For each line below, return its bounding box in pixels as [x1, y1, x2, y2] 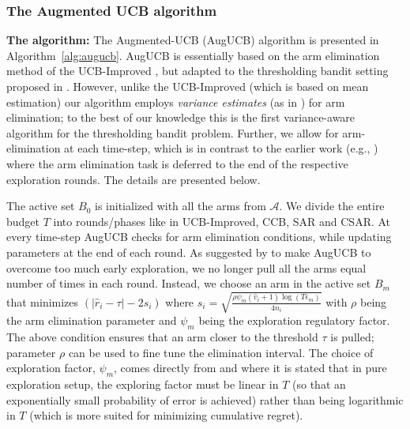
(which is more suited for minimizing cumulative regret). [29, 407, 303, 423]
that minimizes [6, 293, 79, 310]
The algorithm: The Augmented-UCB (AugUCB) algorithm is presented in [6, 32, 379, 48]
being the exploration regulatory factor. [198, 312, 390, 329]
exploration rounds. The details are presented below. [6, 171, 261, 187]
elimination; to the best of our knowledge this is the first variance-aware [6, 109, 355, 126]
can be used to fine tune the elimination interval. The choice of [68, 344, 374, 360]
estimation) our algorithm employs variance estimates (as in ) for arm [6, 93, 345, 110]
